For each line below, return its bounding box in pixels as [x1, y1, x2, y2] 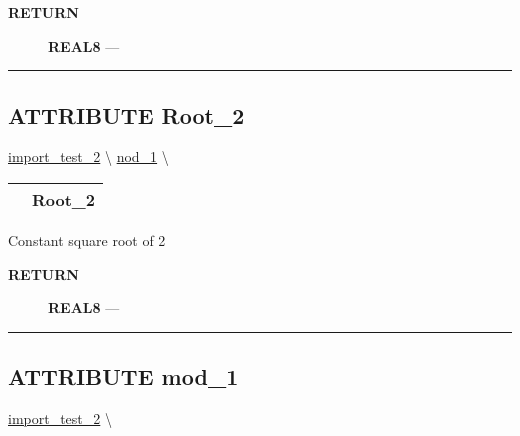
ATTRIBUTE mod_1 [8, 361, 239, 392]
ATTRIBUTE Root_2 [8, 99, 245, 130]
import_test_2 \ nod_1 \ [8, 146, 169, 167]
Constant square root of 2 [8, 229, 166, 250]
